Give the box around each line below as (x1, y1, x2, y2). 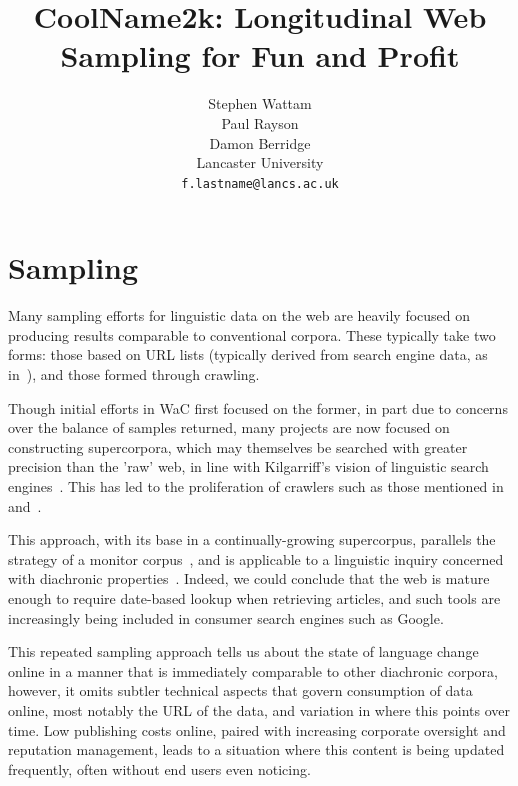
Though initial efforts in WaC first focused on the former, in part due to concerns (8, 397, 508, 418)
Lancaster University (196, 152, 324, 173)
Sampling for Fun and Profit (60, 35, 460, 76)
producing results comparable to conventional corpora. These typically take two (8, 324, 496, 345)
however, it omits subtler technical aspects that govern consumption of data (8, 680, 473, 701)
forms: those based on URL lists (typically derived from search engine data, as (8, 344, 488, 365)
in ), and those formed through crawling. (8, 364, 260, 385)
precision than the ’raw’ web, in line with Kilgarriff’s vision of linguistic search (8, 456, 489, 477)
